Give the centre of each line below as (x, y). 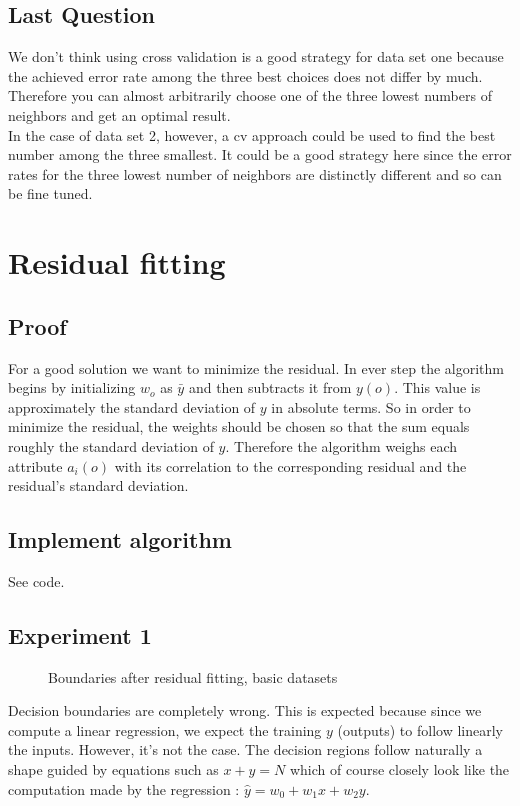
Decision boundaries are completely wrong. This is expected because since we (245, 710)
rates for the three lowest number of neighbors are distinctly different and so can (255, 173)
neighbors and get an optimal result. (119, 114)
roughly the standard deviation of (111, 445)
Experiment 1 (80, 634)
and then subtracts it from (270, 387)
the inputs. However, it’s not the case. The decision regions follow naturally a (245, 749)
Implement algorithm (120, 539)
